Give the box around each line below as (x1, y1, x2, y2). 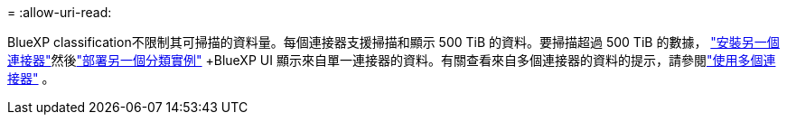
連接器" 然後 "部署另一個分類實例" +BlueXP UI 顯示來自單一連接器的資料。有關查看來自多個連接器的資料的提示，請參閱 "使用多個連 (7, 52, 776, 68)
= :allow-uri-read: (7, 5, 112, 20)
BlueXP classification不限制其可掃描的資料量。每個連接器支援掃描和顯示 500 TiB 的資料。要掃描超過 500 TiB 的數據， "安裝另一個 (7, 34, 780, 50)
